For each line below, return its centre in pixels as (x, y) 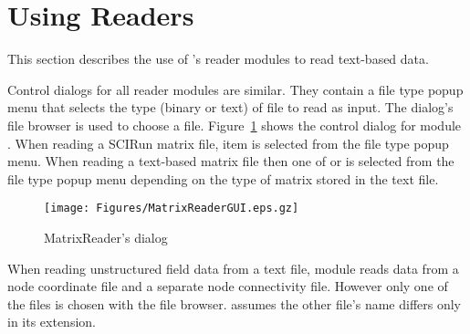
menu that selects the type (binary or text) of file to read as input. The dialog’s (230, 107)
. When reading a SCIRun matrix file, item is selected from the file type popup (228, 143)
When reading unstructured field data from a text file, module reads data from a (233, 268)
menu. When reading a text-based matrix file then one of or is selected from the (231, 161)
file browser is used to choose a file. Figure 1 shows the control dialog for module (235, 125)
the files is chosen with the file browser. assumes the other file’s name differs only (234, 303)
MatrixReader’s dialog (106, 237)
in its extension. (52, 322)
